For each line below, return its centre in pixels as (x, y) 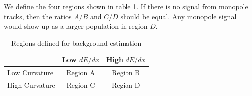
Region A (81, 72)
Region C (81, 85)
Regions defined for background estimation (76, 42)
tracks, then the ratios (38, 16)
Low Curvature (31, 72)
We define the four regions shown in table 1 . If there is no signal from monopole (126, 6)
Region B (126, 72)
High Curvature (31, 85)
